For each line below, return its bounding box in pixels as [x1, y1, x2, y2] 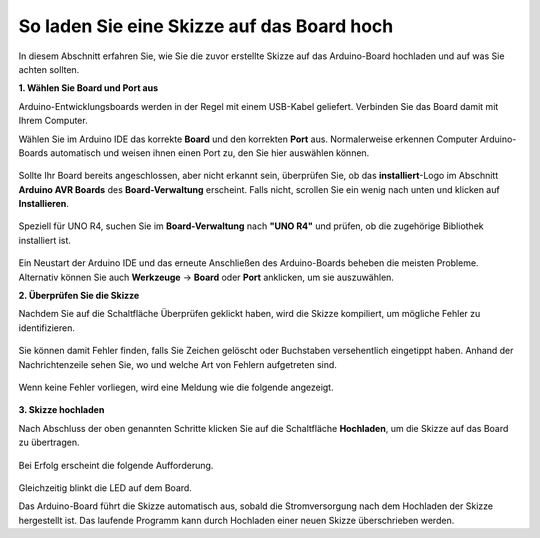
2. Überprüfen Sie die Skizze [18, 290, 140, 302]
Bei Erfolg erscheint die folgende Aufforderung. [18, 459, 214, 471]
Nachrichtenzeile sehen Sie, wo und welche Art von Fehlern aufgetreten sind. [18, 358, 337, 370]
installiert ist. [18, 234, 72, 246]
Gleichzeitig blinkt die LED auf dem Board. [18, 481, 192, 494]
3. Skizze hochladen [18, 404, 105, 416]
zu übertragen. [18, 436, 80, 449]
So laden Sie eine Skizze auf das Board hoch [18, 15, 394, 37]
